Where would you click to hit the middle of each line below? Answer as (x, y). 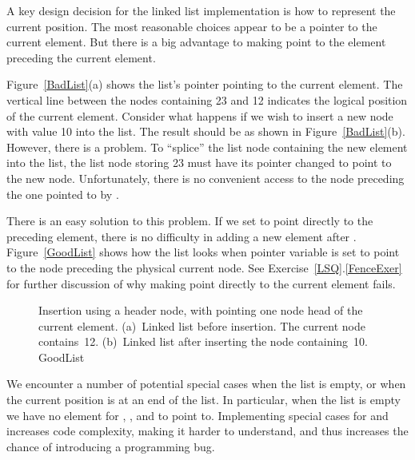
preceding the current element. (81, 57)
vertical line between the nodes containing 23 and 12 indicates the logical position (207, 99)
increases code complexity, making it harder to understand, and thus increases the (207, 431)
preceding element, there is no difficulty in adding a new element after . (182, 236)
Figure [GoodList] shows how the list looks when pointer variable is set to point (203, 252)
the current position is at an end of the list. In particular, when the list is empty (204, 400)
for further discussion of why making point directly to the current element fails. (201, 283)
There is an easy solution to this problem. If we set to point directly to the (190, 221)
